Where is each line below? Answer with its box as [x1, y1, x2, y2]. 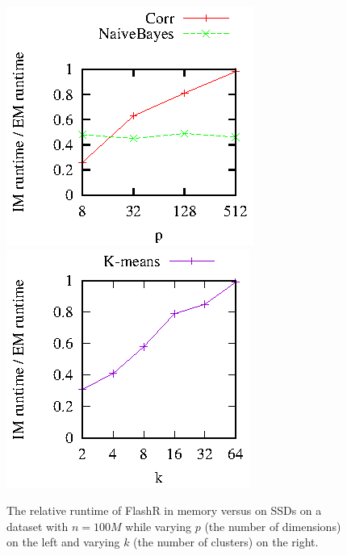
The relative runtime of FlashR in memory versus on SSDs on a [6, 502, 322, 519]
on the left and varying [6, 533, 120, 550]
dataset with [6, 517, 69, 534]
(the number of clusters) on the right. [133, 533, 319, 550]
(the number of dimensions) [204, 517, 341, 534]
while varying [125, 517, 192, 534]
